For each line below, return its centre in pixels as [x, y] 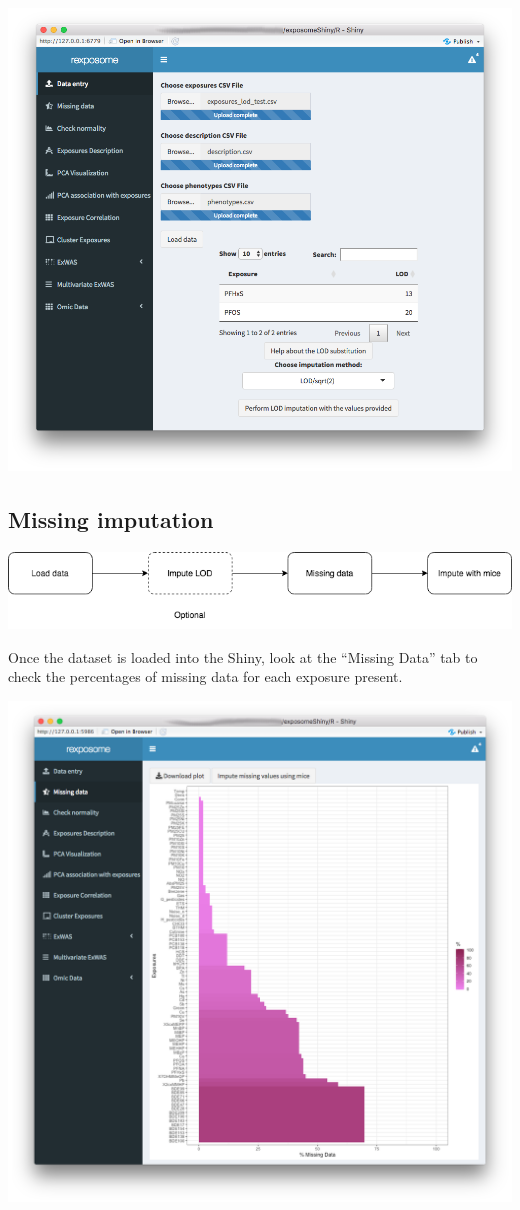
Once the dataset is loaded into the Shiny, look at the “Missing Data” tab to [243, 656]
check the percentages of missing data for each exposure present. [205, 676]
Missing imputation [111, 518]
